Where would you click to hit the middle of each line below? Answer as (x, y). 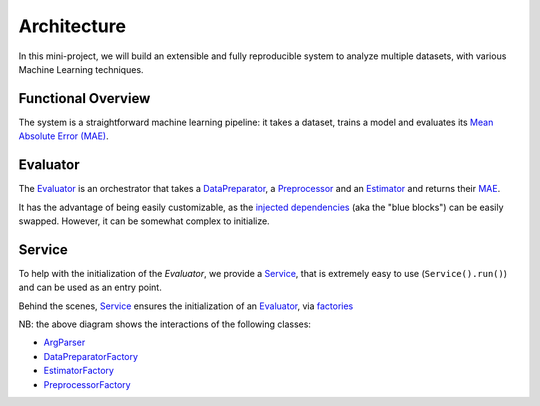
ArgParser (64, 342)
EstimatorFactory (79, 371)
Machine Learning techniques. (81, 69)
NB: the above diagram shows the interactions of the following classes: (165, 324)
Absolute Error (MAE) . (63, 136)
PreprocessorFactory (87, 384)
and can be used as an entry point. (90, 287)
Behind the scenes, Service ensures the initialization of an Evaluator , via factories (186, 306)
